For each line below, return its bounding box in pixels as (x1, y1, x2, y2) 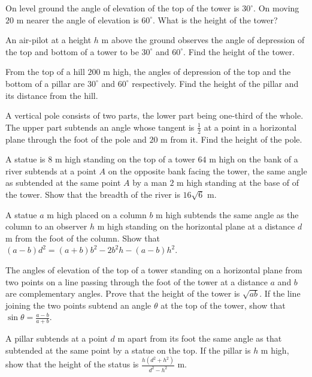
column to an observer (5, 220, 87, 233)
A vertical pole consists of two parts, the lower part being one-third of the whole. (5, 109, 304, 122)
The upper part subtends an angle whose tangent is (5, 120, 195, 133)
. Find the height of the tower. (183, 45, 295, 58)
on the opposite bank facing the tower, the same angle (108, 164, 307, 177)
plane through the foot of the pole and (5, 132, 147, 145)
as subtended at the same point (5, 176, 121, 189)
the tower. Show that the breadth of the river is (5, 188, 180, 200)
